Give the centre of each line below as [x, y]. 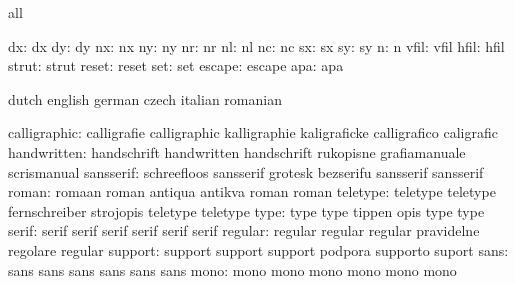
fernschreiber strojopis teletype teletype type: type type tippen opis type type [246, 210]
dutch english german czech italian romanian [145, 98]
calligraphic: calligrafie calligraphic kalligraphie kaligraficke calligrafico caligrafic [253, 132]
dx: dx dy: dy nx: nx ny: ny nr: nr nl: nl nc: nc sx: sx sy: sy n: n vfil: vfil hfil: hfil [256, 45]
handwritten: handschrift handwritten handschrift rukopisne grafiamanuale [237, 151]
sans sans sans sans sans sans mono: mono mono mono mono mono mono [232, 269]
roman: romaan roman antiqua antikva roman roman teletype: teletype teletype [252, 191]
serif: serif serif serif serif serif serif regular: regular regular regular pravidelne [244, 230]
